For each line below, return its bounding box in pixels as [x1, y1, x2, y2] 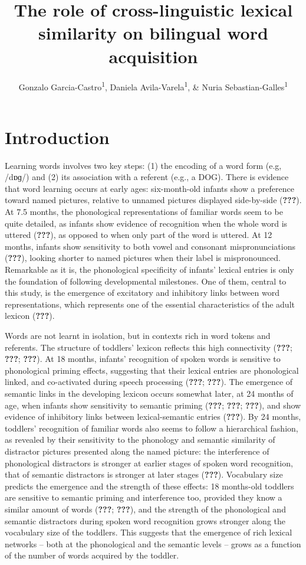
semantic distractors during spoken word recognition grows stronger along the [5, 514, 285, 527]
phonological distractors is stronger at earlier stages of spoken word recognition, [5, 456, 293, 469]
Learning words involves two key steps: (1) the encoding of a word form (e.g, [5, 159, 282, 171]
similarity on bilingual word [38, 21, 268, 45]
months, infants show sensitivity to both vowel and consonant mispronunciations [5, 240, 296, 252]
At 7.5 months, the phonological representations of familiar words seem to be [5, 205, 283, 218]
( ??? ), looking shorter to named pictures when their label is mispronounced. [5, 252, 281, 264]
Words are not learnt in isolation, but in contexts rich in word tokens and [5, 329, 271, 341]
